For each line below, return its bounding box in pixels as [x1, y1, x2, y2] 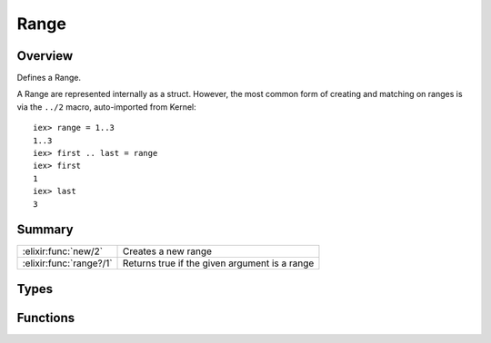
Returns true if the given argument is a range [123, 257, 315, 269]
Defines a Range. [16, 73, 82, 83]
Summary [16, 222, 74, 238]
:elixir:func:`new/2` [22, 245, 104, 258]
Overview [16, 48, 74, 64]
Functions [16, 309, 75, 326]
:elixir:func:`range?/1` [22, 257, 113, 269]
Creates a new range [123, 245, 213, 258]
